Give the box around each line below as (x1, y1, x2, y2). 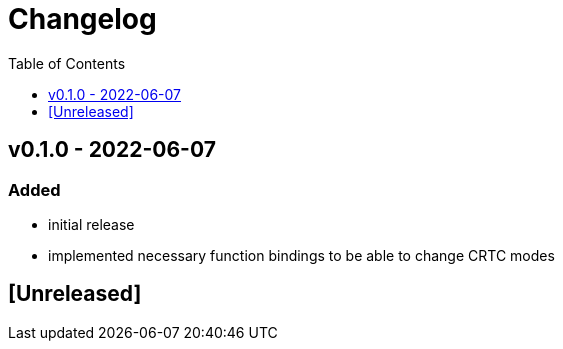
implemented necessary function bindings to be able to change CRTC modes (48, 246, 555, 264)
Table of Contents (8, 54, 126, 72)
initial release (48, 215, 135, 233)
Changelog (8, 2, 157, 36)
